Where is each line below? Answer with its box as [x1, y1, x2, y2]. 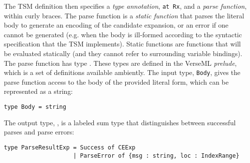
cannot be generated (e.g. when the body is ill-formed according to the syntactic [4, 29, 242, 39]
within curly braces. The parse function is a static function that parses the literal [4, 10, 244, 20]
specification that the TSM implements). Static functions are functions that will [4, 39, 241, 49]
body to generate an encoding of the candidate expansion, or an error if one [4, 20, 229, 30]
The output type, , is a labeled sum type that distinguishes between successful [4, 117, 236, 127]
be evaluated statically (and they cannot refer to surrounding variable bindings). [4, 48, 242, 59]
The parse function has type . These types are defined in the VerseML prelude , [4, 58, 237, 68]
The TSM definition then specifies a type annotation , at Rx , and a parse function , [4, 1, 247, 11]
